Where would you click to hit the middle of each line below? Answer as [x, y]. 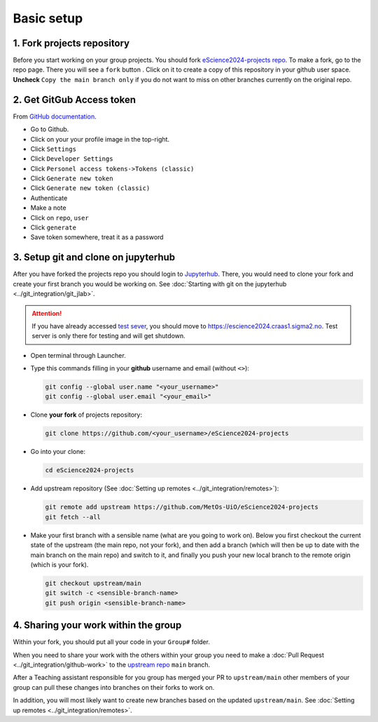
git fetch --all [73, 517]
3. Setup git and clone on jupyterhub [94, 257]
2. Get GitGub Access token [75, 99]
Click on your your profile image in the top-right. [100, 139]
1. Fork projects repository [71, 43]
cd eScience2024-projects [90, 470]
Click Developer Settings [72, 159]
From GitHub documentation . [55, 116]
